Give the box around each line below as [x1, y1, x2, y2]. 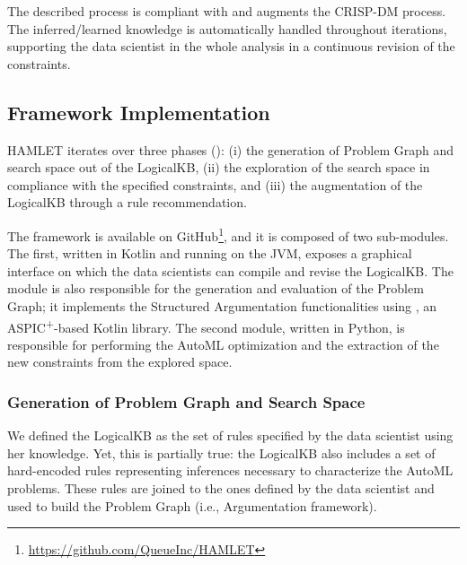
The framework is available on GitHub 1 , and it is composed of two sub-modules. [7, 223, 449, 245]
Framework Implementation [7, 98, 270, 126]
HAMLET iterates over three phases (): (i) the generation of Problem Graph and [7, 140, 454, 159]
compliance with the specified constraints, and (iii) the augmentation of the [7, 175, 423, 194]
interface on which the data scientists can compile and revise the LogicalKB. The [7, 261, 454, 280]
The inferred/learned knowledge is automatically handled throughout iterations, [7, 19, 447, 38]
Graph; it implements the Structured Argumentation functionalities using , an [7, 296, 437, 315]
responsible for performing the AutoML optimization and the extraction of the [7, 335, 439, 353]
